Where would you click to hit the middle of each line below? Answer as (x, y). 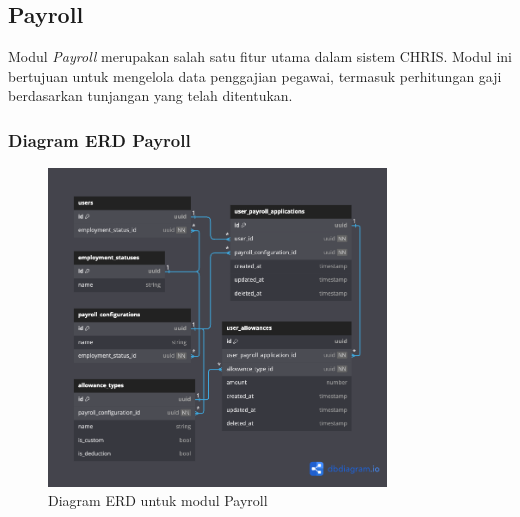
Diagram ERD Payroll (99, 139)
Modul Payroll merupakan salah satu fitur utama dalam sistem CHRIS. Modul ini (260, 56)
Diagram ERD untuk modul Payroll (158, 500)
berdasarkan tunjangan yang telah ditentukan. (150, 95)
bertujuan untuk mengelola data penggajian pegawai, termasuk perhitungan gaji (255, 75)
